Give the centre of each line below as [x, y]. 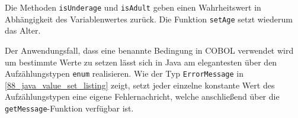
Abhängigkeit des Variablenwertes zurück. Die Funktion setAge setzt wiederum [149, 19]
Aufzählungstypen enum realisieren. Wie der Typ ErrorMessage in [124, 73]
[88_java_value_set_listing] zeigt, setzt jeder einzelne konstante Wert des [140, 85]
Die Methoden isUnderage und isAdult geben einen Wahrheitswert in [133, 7]
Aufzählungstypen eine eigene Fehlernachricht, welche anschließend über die [142, 96]
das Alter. [23, 30]
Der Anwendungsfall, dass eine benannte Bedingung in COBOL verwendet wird [149, 50]
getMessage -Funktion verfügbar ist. [69, 108]
